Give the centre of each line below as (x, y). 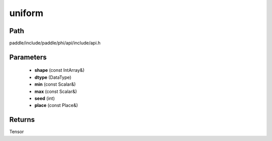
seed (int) (45, 98)
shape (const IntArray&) (59, 70)
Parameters (28, 57)
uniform (26, 13)
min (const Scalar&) (55, 84)
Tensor (17, 132)
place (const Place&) (56, 105)
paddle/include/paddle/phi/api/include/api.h (55, 43)
